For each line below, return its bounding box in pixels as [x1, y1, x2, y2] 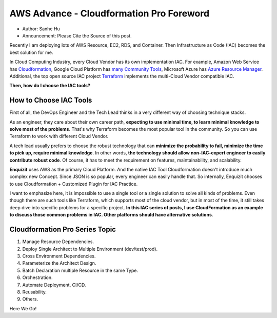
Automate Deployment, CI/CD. [22, 282, 86, 288]
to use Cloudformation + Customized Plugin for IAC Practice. [9, 181, 138, 187]
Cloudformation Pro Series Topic [9, 225, 116, 234]
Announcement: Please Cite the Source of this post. [22, 32, 132, 38]
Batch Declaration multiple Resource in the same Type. [22, 267, 138, 273]
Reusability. [22, 289, 47, 295]
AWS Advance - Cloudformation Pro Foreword [9, 8, 210, 19]
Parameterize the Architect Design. [22, 260, 96, 266]
